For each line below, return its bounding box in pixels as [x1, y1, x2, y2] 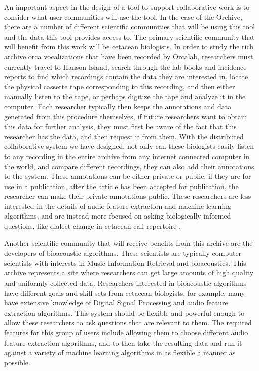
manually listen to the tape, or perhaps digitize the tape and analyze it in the [4, 91, 246, 102]
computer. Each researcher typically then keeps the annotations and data [4, 101, 232, 111]
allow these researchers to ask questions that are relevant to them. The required [4, 317, 252, 328]
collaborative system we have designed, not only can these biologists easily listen [4, 141, 254, 151]
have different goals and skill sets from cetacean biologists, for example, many [4, 287, 245, 298]
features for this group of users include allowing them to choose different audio [4, 327, 248, 337]
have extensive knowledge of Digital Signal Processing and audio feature [4, 297, 228, 308]
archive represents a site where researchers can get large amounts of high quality [4, 267, 254, 278]
